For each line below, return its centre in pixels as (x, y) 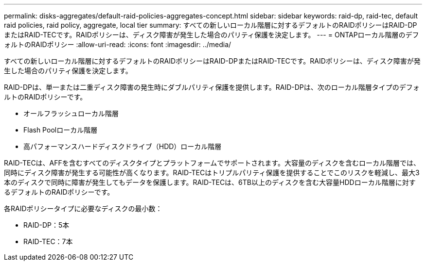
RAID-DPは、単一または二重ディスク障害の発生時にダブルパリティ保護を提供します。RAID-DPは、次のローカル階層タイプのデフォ (212, 87)
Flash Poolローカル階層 (61, 130)
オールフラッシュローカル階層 (71, 113)
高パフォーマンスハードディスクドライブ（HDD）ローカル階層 (123, 146)
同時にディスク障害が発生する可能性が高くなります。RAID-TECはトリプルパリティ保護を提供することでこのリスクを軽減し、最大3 (212, 173)
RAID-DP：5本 (46, 225)
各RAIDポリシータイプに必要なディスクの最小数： (83, 208)
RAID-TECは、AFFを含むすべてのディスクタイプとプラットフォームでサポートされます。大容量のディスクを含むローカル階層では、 (212, 163)
